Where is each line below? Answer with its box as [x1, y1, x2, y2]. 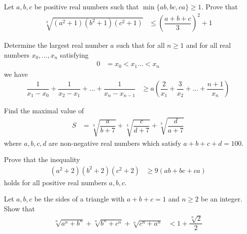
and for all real [186, 40, 231, 50]
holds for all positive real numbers [4, 177, 107, 187]
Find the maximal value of [4, 105, 84, 116]
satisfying [60, 49, 89, 60]
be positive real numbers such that [34, 1, 139, 11]
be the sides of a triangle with [34, 194, 125, 204]
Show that [4, 203, 35, 213]
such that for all [116, 40, 165, 50]
